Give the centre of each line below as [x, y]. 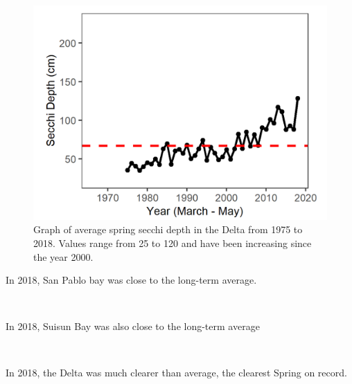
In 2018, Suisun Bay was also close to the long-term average [133, 326]
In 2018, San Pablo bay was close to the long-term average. [131, 280]
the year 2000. [63, 256]
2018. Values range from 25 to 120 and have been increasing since [173, 243]
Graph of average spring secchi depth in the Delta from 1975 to [168, 229]
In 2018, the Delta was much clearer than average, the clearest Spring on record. [176, 373]
